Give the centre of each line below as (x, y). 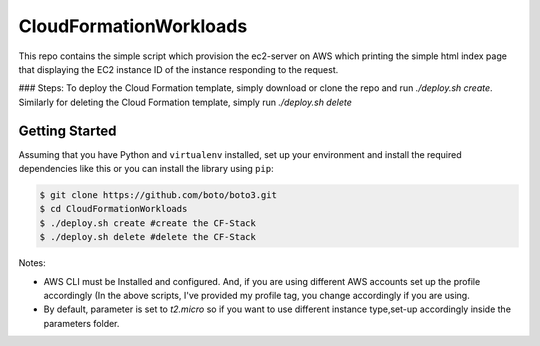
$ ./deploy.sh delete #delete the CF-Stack (148, 237)
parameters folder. (81, 323)
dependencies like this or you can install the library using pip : (146, 169)
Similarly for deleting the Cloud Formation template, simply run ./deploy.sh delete (185, 102)
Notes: (32, 263)
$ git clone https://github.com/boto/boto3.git (158, 195)
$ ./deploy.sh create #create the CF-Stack (148, 223)
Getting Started (67, 130)
